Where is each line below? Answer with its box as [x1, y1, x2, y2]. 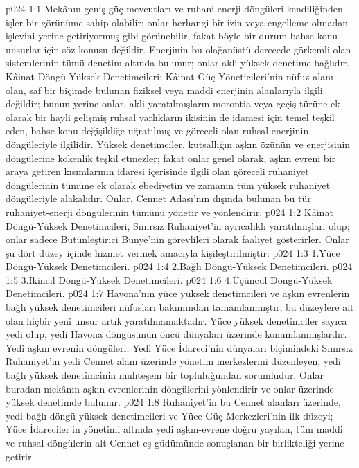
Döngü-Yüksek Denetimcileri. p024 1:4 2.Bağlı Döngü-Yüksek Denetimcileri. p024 [6, 259, 353, 273]
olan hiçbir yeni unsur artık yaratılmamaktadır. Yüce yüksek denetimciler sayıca [6, 313, 347, 327]
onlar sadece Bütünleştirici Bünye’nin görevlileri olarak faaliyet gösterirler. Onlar [6, 232, 349, 246]
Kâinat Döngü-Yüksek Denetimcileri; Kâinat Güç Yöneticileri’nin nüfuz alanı [6, 69, 333, 83]
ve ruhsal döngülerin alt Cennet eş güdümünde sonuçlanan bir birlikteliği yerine [6, 435, 344, 449]
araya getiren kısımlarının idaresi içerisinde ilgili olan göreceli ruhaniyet [6, 164, 309, 179]
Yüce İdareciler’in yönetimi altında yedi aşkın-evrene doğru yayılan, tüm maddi [6, 422, 343, 436]
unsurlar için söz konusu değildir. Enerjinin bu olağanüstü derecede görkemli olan [6, 42, 351, 56]
